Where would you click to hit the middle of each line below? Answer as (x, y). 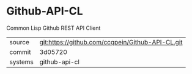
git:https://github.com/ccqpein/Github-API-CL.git (111, 42)
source (19, 42)
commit (20, 52)
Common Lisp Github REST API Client (54, 28)
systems (21, 62)
